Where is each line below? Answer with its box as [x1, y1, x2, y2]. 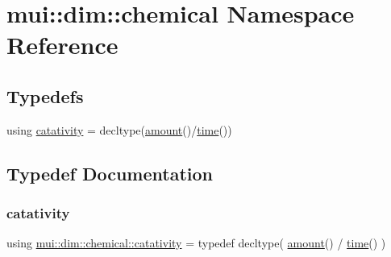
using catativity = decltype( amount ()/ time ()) [6, 121, 232, 138]
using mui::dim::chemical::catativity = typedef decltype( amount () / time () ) [6, 234, 386, 251]
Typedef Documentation [6, 160, 213, 185]
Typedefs [6, 83, 84, 108]
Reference [6, 28, 119, 61]
